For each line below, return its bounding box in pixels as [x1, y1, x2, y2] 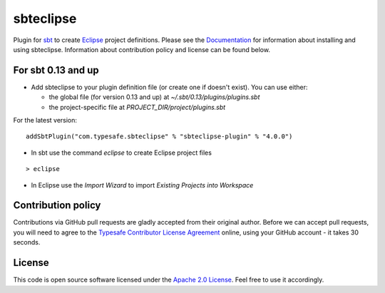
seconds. [13, 238, 41, 247]
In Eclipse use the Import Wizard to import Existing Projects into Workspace [31, 180, 254, 189]
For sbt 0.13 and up [13, 64, 99, 76]
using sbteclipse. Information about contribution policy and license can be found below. [13, 45, 271, 53]
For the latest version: [13, 116, 78, 125]
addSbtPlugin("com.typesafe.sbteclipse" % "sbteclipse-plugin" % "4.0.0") [26, 133, 293, 140]
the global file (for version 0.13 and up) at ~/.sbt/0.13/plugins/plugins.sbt [48, 93, 260, 101]
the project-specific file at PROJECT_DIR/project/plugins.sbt [48, 103, 226, 111]
